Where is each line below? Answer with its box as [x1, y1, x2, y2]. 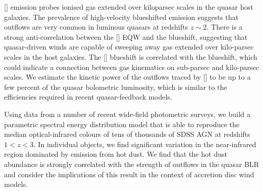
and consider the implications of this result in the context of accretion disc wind [4, 169, 254, 179]
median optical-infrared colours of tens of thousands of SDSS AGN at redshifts [4, 129, 250, 139]
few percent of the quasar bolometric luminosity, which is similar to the [4, 81, 227, 92]
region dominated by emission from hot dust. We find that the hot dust [4, 149, 227, 159]
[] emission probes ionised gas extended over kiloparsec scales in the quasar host [4, 2, 253, 12]
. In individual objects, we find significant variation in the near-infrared [33, 138, 256, 149]
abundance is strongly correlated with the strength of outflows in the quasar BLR [4, 158, 259, 169]
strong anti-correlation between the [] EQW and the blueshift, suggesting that [4, 31, 248, 42]
